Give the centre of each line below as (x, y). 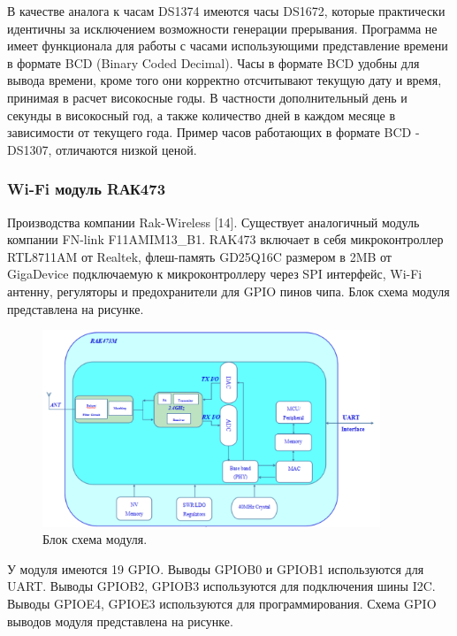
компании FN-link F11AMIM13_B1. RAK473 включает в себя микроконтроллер (225, 239)
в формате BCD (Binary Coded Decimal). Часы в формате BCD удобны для (213, 62)
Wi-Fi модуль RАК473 (87, 189)
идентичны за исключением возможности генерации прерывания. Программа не (222, 28)
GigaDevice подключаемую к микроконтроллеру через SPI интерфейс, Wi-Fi (215, 274)
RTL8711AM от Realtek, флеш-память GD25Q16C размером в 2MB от (199, 256)
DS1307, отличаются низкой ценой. (102, 149)
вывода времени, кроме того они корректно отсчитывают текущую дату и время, (225, 80)
